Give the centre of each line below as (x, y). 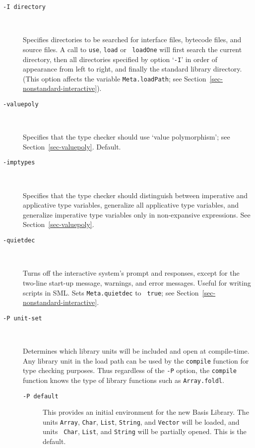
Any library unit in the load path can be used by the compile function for (136, 360)
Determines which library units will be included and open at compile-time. (136, 351)
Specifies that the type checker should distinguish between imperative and (135, 195)
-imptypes (19, 163)
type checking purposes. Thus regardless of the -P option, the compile (130, 370)
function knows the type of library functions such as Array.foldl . (124, 380)
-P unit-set (23, 318)
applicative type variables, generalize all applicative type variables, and (131, 205)
